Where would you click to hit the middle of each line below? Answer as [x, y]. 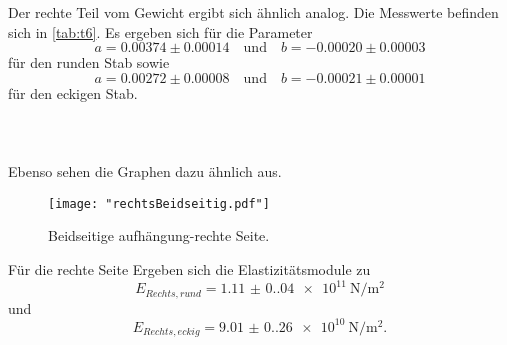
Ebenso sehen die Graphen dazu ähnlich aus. [145, 171]
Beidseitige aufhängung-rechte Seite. [159, 235]
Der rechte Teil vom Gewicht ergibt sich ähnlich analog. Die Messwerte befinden [253, 12]
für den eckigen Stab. [73, 92]
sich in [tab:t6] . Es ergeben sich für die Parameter [160, 31]
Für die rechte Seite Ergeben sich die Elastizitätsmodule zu [189, 269]
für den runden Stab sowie [89, 62]
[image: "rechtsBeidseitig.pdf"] [159, 203]
